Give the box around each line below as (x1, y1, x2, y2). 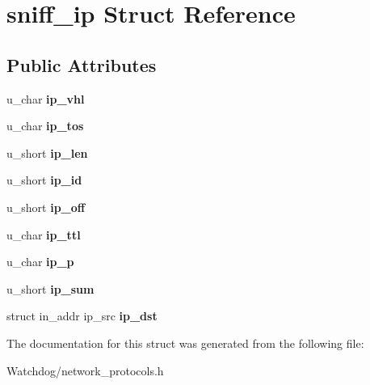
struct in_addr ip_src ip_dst (6, 307, 158, 324)
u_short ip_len (6, 144, 88, 161)
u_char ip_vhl (6, 90, 85, 107)
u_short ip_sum (6, 280, 95, 297)
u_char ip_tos (6, 117, 84, 134)
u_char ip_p (6, 253, 74, 270)
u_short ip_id (6, 171, 82, 188)
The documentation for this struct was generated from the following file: (6, 334, 364, 351)
